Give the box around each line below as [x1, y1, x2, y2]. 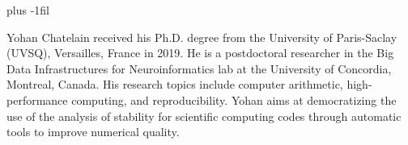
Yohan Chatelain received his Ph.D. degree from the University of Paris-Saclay [6, 28, 397, 45]
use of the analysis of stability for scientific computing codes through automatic [6, 107, 402, 124]
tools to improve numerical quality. [6, 123, 180, 140]
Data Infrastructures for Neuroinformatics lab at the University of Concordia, [6, 60, 392, 77]
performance [6, 91, 68, 108]
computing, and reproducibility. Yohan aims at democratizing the [71, 91, 397, 108]
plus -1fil [6, 2, 49, 18]
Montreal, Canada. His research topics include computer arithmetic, [6, 76, 343, 93]
